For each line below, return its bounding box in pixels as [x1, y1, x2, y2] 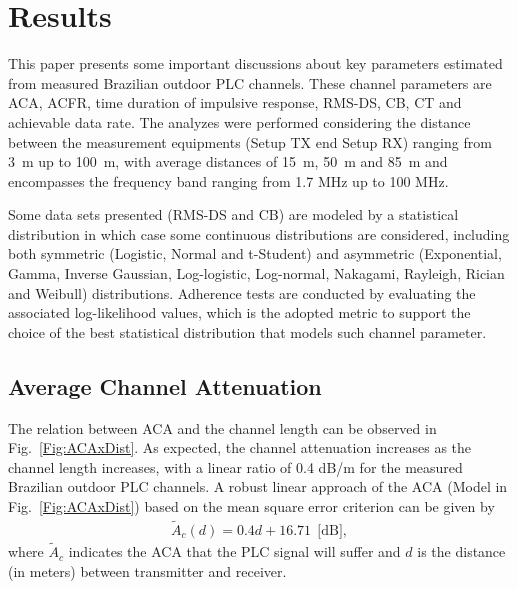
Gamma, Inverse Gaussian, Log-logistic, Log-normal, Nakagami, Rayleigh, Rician [8, 263, 505, 284]
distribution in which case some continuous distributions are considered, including [8, 223, 510, 244]
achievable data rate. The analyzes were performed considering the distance [8, 111, 471, 132]
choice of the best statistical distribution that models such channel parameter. [8, 321, 487, 342]
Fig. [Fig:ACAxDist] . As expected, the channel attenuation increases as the [8, 437, 472, 458]
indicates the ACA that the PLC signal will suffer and [68, 541, 401, 562]
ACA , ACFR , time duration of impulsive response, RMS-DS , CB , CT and [8, 92, 462, 113]
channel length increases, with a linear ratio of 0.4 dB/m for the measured [8, 456, 463, 477]
